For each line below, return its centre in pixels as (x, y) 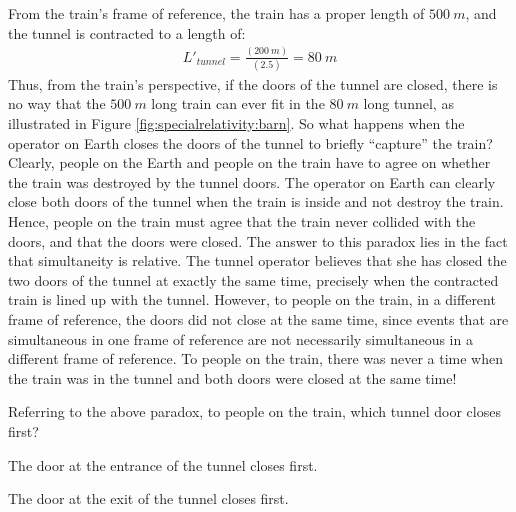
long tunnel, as (408, 103)
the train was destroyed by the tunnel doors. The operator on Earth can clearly (252, 181)
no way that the (57, 103)
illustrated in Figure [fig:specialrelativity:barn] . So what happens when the (236, 123)
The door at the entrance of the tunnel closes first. (163, 464)
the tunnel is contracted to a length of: (127, 32)
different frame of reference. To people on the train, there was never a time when (255, 358)
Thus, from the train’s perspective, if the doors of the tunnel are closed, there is (253, 83)
